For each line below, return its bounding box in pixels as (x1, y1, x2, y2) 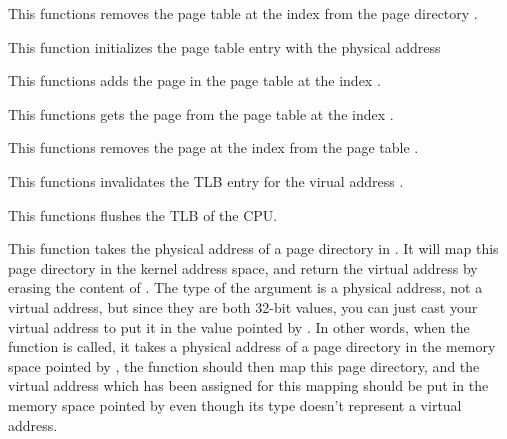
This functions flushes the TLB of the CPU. (8, 204, 278, 225)
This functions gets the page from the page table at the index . (8, 103, 394, 124)
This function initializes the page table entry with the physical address (8, 36, 441, 57)
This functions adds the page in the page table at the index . (8, 70, 381, 91)
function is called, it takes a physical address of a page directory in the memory (8, 336, 496, 357)
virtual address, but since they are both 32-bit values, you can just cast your (8, 296, 478, 317)
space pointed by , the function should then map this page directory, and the (8, 355, 480, 376)
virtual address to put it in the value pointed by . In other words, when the (8, 316, 470, 337)
